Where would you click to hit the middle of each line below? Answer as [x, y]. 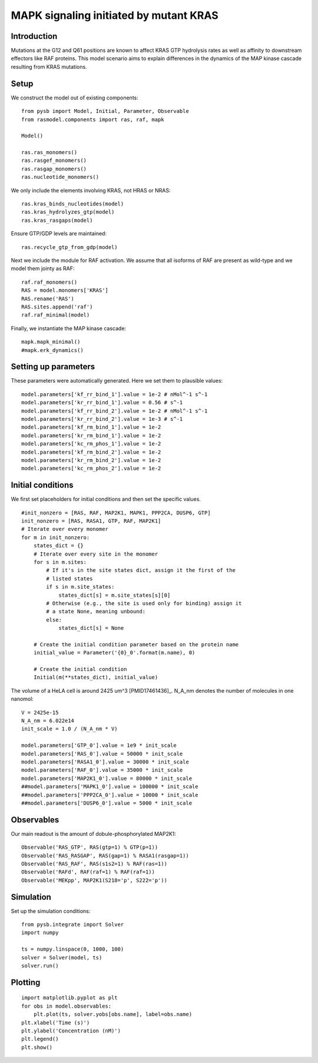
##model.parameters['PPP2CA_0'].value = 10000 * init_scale [110, 795]
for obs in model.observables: [67, 1006]
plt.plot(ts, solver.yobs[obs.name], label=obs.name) [113, 1014]
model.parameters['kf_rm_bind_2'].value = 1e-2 [91, 452]
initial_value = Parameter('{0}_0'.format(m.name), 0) [114, 653]
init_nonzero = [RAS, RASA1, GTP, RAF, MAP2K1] [91, 521]
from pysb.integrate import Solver [73, 925]
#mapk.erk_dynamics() [52, 350]
